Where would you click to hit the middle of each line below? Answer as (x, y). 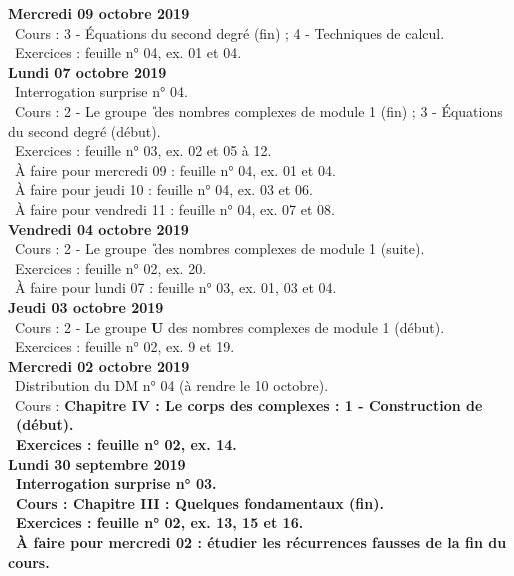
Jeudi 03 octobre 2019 (86, 306)
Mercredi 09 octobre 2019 (99, 13)
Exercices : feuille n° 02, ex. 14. (126, 444)
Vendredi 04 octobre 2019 (98, 228)
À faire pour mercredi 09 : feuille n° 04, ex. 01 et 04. (175, 169)
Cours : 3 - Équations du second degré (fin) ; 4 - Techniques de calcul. (229, 32)
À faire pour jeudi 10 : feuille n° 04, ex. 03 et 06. (163, 189)
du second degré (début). (84, 130)
